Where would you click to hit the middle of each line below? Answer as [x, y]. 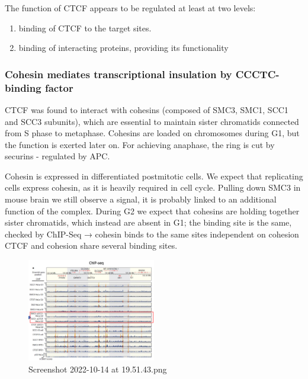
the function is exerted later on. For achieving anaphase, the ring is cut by [140, 144]
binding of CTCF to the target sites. [85, 28]
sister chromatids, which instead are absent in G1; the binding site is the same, [148, 222]
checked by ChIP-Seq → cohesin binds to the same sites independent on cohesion [152, 234]
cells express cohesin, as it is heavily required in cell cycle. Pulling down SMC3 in [153, 187]
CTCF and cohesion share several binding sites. [91, 245]
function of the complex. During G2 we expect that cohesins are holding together [152, 211]
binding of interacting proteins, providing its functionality [123, 48]
